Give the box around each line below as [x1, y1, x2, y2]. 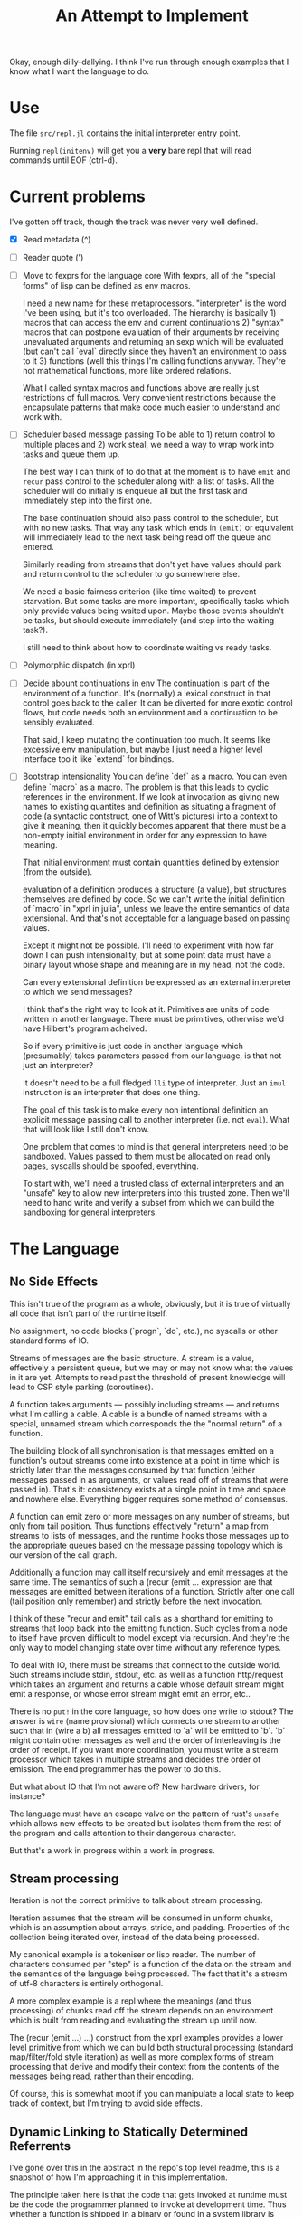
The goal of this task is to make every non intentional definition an [22, 1104, 269, 1115]
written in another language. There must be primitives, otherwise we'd [22, 1013, 285, 1024]
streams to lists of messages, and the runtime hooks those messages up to [9, 1530, 289, 1540]
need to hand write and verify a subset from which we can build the [22, 1197, 275, 1208]
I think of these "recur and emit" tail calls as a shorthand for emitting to [9, 1613, 274, 1624]
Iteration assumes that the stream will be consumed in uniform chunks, [9, 1912, 274, 1923]
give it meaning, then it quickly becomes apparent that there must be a [22, 820, 287, 830]
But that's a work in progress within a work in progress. [9, 1844, 215, 1855]
